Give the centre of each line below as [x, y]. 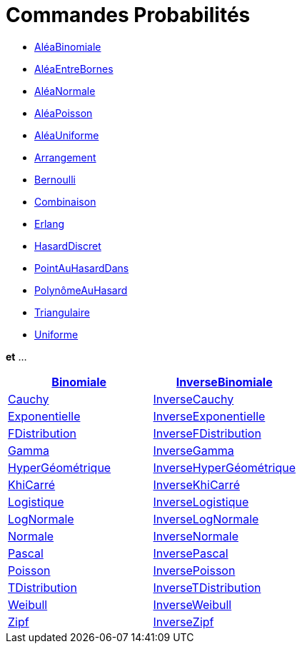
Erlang [50, 223]
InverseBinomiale [224, 382]
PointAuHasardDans [82, 268]
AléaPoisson [64, 113]
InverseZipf [183, 622]
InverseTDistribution [207, 587]
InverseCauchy [193, 399]
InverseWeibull [192, 604]
